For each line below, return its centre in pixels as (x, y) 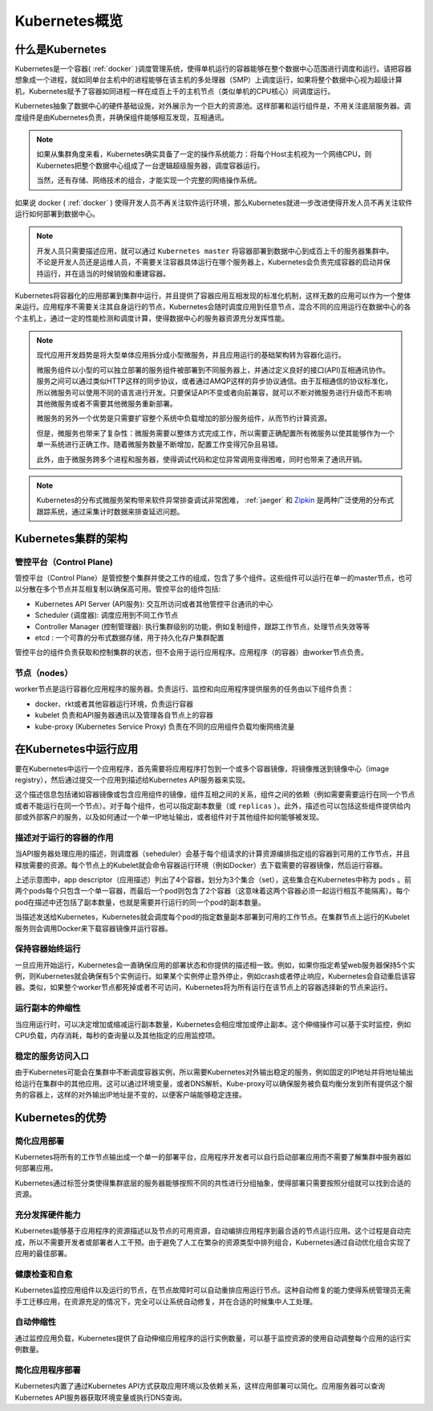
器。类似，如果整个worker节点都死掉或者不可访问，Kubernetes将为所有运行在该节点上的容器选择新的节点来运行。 (203, 988)
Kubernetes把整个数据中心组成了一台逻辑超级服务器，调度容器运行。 (150, 166)
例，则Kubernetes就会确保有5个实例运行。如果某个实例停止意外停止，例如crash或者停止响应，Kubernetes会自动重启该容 (215, 976)
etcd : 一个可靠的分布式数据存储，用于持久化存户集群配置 (129, 637)
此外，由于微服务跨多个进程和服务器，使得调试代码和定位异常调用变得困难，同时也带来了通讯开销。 (201, 459)
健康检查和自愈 (44, 1274)
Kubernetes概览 (69, 21)
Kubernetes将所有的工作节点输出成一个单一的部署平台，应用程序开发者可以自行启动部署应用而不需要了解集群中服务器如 (213, 1157)
